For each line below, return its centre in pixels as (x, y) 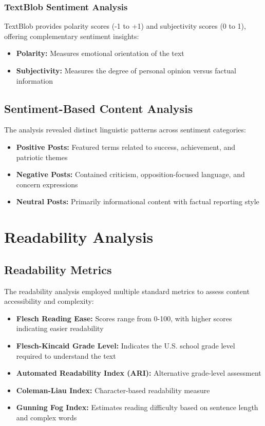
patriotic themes (42, 157)
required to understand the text (66, 355)
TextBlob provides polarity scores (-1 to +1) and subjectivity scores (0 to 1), (125, 26)
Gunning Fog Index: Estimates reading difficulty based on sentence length (137, 407)
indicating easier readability (60, 328)
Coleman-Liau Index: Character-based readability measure (113, 390)
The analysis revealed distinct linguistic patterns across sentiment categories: (125, 130)
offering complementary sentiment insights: (72, 36)
